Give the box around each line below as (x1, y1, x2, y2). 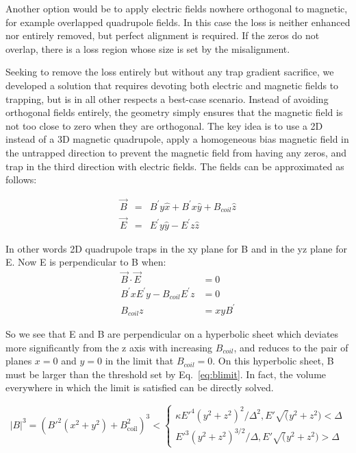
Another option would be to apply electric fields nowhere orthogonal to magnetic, (5, 1, 348, 15)
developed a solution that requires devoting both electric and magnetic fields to (5, 78, 339, 92)
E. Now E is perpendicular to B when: (5, 255, 166, 269)
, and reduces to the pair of (233, 340, 348, 354)
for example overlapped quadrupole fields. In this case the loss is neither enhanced (5, 14, 351, 29)
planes (5, 353, 32, 368)
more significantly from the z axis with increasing (5, 340, 213, 354)
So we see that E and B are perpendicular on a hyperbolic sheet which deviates (5, 327, 339, 341)
